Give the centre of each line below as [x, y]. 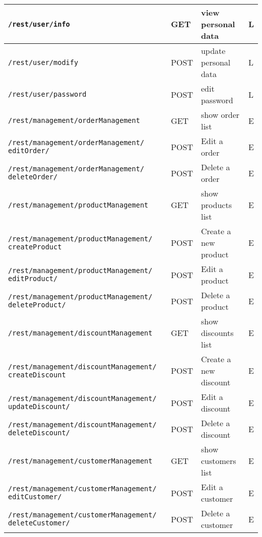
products [216, 205]
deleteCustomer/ [39, 523]
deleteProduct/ [37, 305]
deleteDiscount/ [39, 433]
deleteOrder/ [33, 177]
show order [220, 115]
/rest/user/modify [43, 62]
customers [218, 461]
